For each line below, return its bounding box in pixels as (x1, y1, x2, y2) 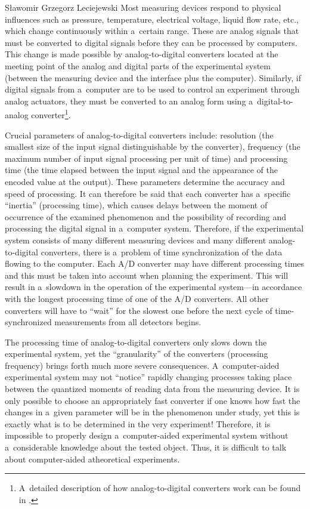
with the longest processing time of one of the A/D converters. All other (5, 292, 269, 304)
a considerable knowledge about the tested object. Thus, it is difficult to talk (5, 441, 287, 454)
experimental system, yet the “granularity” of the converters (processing (5, 347, 268, 360)
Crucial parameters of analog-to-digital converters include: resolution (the (5, 128, 274, 141)
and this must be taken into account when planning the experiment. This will (5, 269, 289, 281)
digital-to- (257, 94, 293, 107)
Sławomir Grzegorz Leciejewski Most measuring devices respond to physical (5, 1, 281, 13)
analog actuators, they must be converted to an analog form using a (5, 94, 253, 107)
